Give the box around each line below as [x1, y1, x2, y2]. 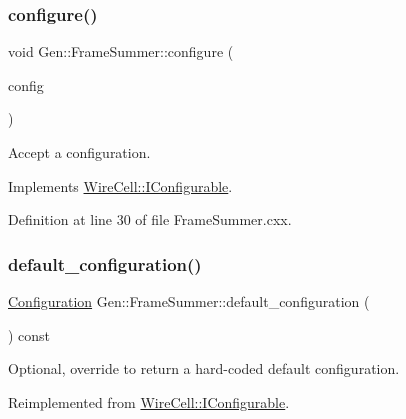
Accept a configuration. [8, 142, 151, 162]
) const [8, 324, 51, 345]
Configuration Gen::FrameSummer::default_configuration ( [8, 291, 370, 311]
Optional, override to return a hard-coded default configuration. [8, 358, 400, 379]
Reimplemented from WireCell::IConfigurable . [8, 391, 290, 412]
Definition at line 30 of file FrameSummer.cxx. [8, 209, 292, 230]
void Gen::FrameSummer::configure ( [8, 41, 234, 62]
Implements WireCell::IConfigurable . [8, 175, 233, 196]
